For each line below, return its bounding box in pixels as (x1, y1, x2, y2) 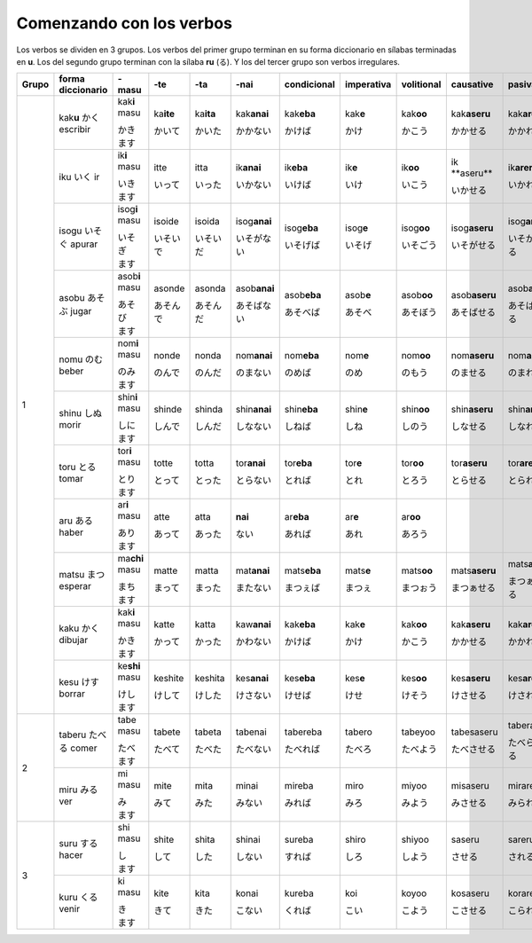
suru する (59, 837, 98, 850)
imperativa (344, 78, 392, 90)
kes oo (401, 672, 427, 685)
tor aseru (450, 457, 488, 469)
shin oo (401, 404, 430, 416)
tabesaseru (450, 726, 498, 738)
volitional (401, 78, 442, 90)
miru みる (59, 783, 98, 796)
